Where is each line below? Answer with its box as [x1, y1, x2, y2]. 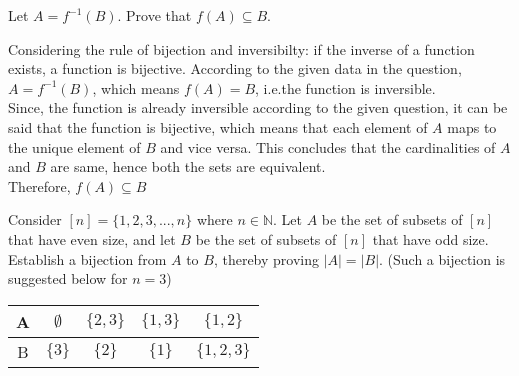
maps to [447, 116, 497, 137]
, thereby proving [213, 248, 319, 269]
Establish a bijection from [8, 248, 167, 269]
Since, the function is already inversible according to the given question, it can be [8, 97, 508, 118]
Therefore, [8, 175, 71, 196]
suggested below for [8, 268, 128, 289]
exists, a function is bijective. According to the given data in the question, [8, 58, 462, 79]
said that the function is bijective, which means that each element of [8, 116, 428, 137]
